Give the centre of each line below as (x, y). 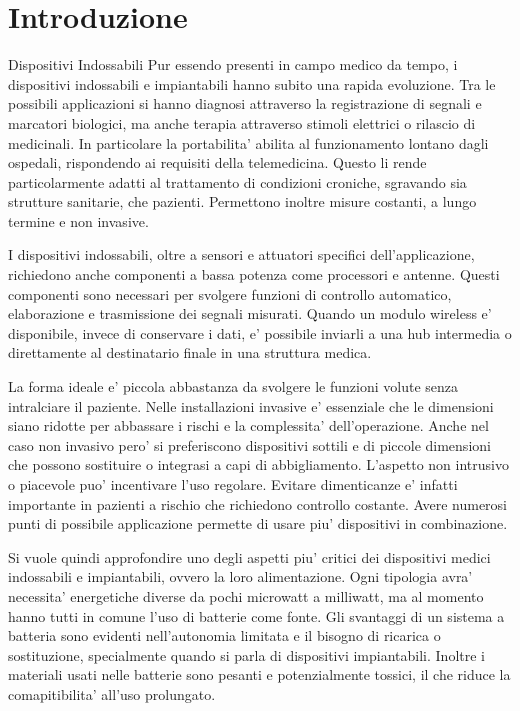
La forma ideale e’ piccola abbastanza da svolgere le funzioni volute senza (233, 386)
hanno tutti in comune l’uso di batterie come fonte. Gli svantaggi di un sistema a (256, 615)
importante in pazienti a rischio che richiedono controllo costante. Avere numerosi (257, 503)
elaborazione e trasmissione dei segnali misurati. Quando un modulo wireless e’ (250, 313)
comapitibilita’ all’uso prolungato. (112, 693)
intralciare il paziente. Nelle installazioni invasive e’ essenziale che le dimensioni (251, 405)
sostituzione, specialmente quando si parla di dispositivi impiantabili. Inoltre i (246, 654)
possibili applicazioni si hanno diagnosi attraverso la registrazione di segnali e (245, 103)
